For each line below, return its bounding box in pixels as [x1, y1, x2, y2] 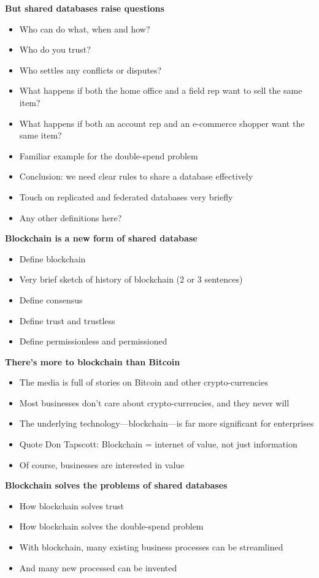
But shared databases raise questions [5, 2, 164, 14]
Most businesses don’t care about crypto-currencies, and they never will [19, 396, 290, 409]
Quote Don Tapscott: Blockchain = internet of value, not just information [19, 438, 298, 451]
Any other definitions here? [19, 211, 122, 224]
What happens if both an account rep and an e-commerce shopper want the [19, 116, 305, 129]
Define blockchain [19, 252, 86, 265]
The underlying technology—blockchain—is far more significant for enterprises [19, 417, 314, 430]
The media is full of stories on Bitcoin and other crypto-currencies [19, 376, 268, 389]
